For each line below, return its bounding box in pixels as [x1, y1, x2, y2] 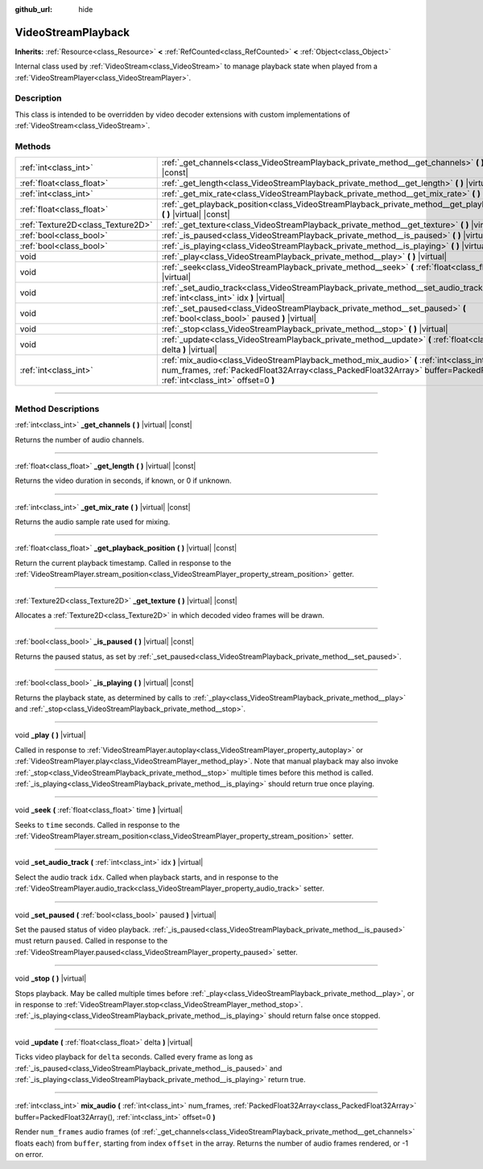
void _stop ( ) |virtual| [14, 973, 87, 983]
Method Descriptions [14, 403, 100, 414]
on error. [14, 1149, 44, 1159]
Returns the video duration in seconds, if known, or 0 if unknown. [14, 475, 233, 486]
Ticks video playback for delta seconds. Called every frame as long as [14, 1052, 254, 1062]
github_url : [14, 5, 52, 14]
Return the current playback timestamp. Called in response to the [14, 558, 232, 567]
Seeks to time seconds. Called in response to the [14, 820, 180, 829]
